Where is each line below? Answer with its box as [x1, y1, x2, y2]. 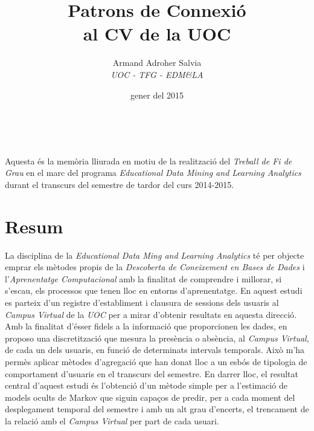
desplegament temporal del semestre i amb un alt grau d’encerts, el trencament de [5, 403, 309, 415]
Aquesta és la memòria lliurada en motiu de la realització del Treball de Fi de [5, 154, 292, 167]
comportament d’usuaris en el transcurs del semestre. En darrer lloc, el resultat [5, 367, 299, 380]
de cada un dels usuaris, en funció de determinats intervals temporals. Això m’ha [5, 343, 305, 356]
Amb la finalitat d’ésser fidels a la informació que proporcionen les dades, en [5, 320, 287, 332]
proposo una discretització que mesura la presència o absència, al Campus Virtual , [5, 331, 309, 344]
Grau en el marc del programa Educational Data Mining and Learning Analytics [5, 166, 301, 179]
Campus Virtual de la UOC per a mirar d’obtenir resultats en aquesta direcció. [5, 308, 296, 320]
